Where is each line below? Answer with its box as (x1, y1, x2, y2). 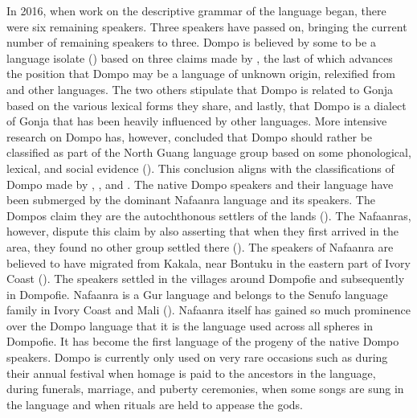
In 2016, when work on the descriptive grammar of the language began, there (6, 2, 386, 18)
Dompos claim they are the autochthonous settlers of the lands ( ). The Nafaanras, (6, 207, 411, 223)
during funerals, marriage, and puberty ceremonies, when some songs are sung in (6, 380, 404, 397)
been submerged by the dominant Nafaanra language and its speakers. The (6, 191, 375, 208)
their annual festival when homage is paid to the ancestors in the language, (6, 364, 376, 381)
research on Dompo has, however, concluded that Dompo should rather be (6, 128, 373, 145)
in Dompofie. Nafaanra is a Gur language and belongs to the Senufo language (6, 285, 388, 302)
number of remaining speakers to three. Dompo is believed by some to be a (6, 34, 376, 51)
